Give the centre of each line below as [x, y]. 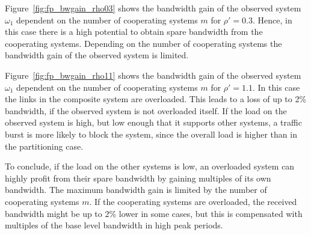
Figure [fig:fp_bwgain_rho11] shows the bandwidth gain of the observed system [153, 75]
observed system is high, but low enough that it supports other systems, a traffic [153, 122]
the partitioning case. [44, 146]
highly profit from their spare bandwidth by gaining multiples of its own [138, 178]
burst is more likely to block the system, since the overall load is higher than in [151, 134]
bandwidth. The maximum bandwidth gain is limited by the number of [136, 190]
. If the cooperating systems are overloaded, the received [193, 201]
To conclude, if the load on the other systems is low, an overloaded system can [150, 166]
